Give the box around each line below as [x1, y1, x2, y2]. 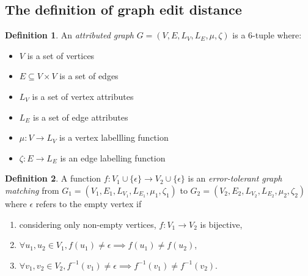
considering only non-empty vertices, [19, 218, 156, 230]
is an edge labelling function [60, 151, 166, 164]
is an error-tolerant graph [188, 172, 282, 185]
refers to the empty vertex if [35, 197, 142, 210]
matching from [5, 183, 59, 196]
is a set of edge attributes [33, 110, 128, 123]
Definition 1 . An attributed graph [5, 29, 134, 41]
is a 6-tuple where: [232, 29, 302, 41]
